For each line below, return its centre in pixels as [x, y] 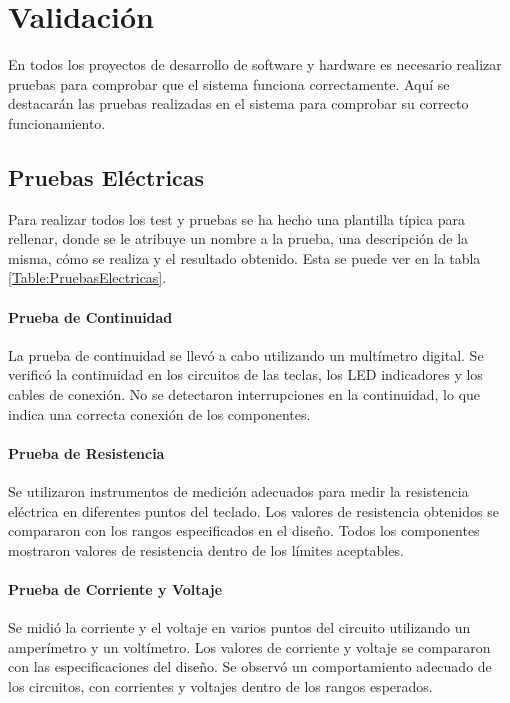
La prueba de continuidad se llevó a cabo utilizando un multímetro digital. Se [246, 354]
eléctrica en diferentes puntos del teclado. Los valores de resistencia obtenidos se [253, 510]
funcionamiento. [57, 122]
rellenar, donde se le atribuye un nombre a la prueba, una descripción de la [238, 238]
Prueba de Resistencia [86, 452]
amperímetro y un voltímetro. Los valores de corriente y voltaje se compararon [249, 646]
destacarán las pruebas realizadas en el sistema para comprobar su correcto [238, 103]
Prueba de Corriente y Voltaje [115, 589]
